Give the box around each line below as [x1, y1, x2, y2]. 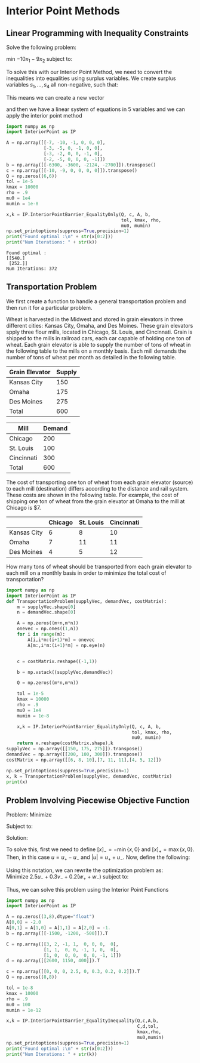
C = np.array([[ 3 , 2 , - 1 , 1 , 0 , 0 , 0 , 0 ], [6, 941, 119, 947]
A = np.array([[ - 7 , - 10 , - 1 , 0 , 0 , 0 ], [6, 140, 106, 146]
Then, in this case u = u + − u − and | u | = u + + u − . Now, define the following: [6, 854, 190, 862]
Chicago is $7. [6, 504, 41, 511]
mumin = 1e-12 [6, 1007, 42, 1013]
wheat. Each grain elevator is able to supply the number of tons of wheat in [6, 341, 191, 348]
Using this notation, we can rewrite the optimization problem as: [6, 867, 163, 874]
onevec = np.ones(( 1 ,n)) [17, 626, 79, 632]
